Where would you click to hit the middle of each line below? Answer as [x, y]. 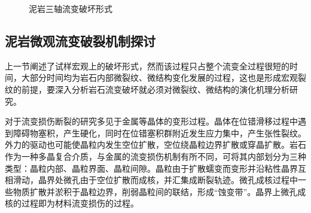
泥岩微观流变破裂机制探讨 [80, 40]
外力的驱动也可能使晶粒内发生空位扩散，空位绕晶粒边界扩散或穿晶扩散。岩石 [155, 144]
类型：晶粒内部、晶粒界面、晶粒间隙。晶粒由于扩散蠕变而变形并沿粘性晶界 [151, 168]
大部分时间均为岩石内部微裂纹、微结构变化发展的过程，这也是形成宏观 [159, 77]
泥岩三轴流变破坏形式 [71, 8]
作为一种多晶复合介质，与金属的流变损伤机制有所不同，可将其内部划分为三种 [155, 156]
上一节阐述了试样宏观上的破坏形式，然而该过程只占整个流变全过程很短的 [147, 66]
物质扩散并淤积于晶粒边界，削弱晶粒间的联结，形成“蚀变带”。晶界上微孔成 [159, 191]
